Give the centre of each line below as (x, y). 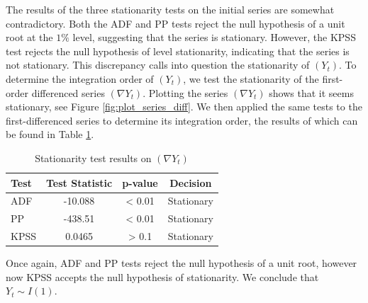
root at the (29, 37)
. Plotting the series (185, 92)
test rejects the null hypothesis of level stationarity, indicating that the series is (178, 51)
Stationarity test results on (93, 158)
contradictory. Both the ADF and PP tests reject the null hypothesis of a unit (175, 23)
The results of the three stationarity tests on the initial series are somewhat (170, 9)
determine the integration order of (80, 78)
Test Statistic (79, 182)
